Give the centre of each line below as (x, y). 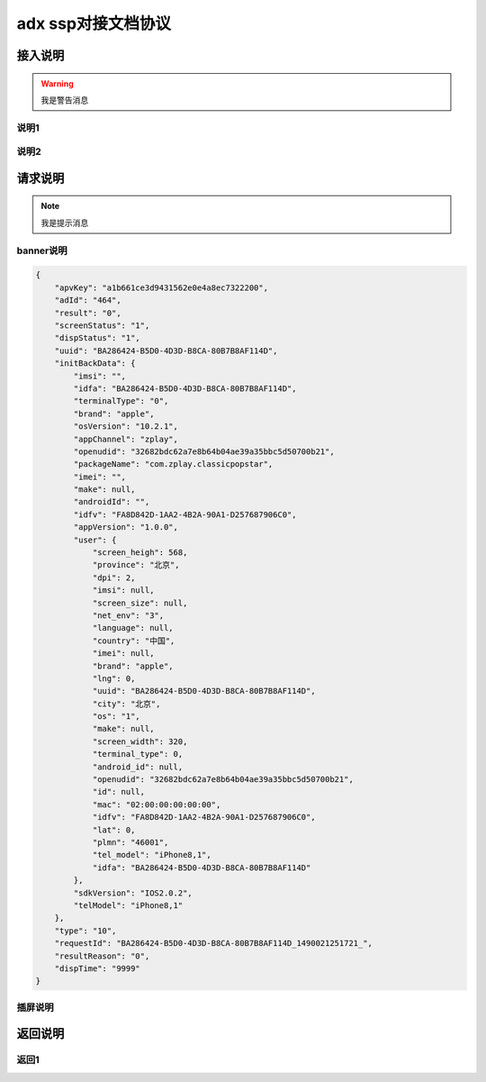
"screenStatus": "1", (102, 325)
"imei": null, (123, 654)
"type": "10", (85, 931)
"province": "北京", (136, 565)
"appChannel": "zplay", (126, 439)
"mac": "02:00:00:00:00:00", (157, 805)
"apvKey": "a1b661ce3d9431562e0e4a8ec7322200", (162, 287)
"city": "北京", (126, 704)
